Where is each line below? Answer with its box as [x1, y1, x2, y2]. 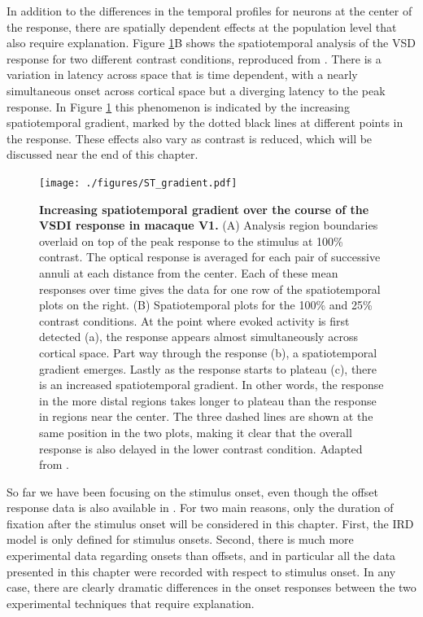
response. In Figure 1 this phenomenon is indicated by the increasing [7, 98, 350, 115]
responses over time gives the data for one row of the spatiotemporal [39, 280, 381, 297]
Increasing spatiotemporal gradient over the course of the [39, 200, 369, 217]
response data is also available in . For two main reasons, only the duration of [7, 499, 394, 516]
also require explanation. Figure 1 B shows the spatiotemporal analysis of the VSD [7, 34, 416, 51]
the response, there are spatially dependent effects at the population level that [7, 18, 397, 35]
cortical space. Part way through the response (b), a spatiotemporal [39, 344, 377, 361]
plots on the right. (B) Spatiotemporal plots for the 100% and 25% [39, 296, 373, 313]
